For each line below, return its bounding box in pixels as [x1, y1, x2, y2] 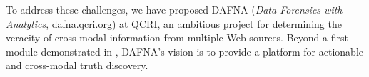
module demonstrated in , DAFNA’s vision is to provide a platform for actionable [6, 43, 363, 58]
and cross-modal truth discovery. [6, 58, 148, 73]
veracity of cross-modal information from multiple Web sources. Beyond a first [6, 30, 348, 45]
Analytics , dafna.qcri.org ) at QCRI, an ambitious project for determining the [6, 16, 342, 31]
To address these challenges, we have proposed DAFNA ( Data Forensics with [6, 2, 343, 16]
